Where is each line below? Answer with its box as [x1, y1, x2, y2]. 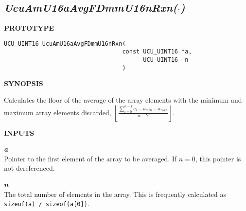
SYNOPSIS [4, 78, 43, 88]
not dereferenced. [4, 163, 55, 173]
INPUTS [4, 127, 35, 138]
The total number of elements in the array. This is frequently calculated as [4, 189, 227, 199]
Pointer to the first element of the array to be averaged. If [4, 153, 177, 163]
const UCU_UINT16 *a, [122, 48, 192, 55]
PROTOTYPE [4, 23, 54, 33]
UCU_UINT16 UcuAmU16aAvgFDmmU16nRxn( [4, 40, 126, 47]
